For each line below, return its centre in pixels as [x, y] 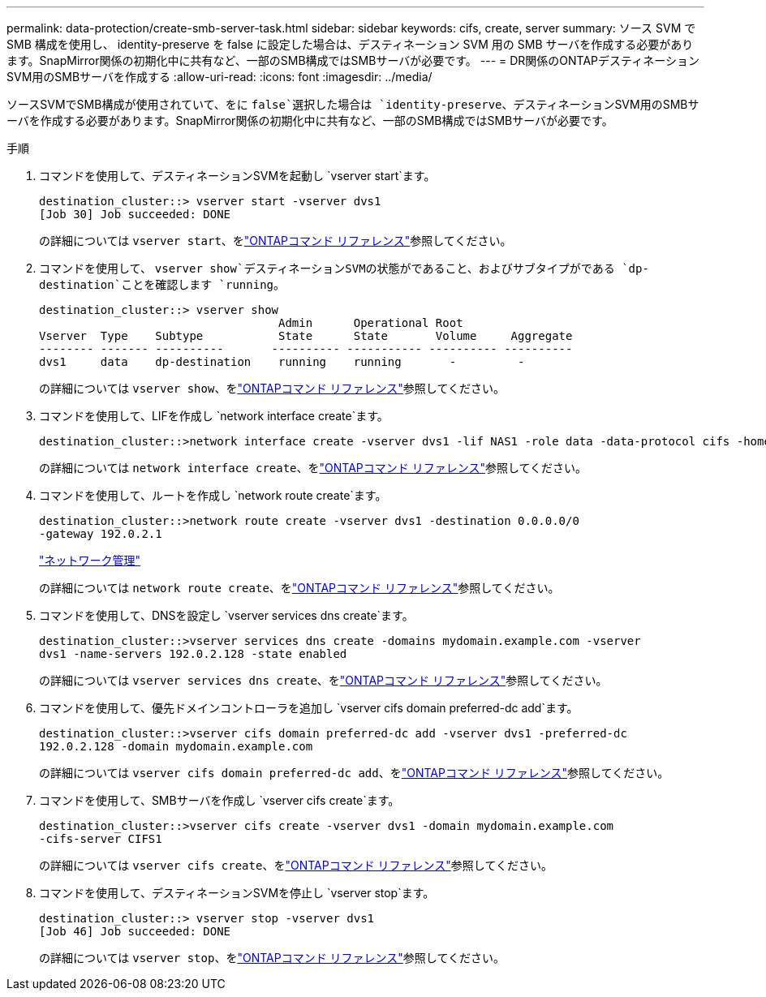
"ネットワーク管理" [90, 560]
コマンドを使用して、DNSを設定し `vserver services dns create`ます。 [226, 615]
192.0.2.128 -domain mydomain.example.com [176, 746]
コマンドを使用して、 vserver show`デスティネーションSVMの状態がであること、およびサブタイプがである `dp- [344, 268]
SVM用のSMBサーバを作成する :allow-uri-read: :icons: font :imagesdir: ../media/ [219, 77]
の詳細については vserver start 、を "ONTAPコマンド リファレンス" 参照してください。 [275, 241]
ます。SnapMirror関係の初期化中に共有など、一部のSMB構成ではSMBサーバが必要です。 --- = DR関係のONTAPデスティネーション [353, 60]
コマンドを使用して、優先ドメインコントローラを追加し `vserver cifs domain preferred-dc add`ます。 [309, 708]
